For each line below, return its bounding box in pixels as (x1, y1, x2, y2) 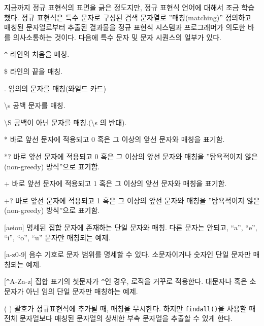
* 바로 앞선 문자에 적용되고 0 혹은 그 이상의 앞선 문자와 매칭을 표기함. (4, 134, 225, 144)
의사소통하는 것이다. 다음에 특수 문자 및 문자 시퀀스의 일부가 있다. (13, 31, 221, 42)
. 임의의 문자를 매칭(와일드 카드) (4, 83, 106, 93)
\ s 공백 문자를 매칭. (4, 100, 65, 111)
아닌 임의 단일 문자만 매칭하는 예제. (26, 286, 138, 296)
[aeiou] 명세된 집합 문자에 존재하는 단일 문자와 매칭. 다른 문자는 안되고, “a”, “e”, (4, 222, 257, 232)
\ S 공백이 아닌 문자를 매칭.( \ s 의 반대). (4, 117, 127, 127)
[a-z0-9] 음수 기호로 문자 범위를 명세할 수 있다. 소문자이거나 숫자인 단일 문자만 (4, 249, 251, 260)
